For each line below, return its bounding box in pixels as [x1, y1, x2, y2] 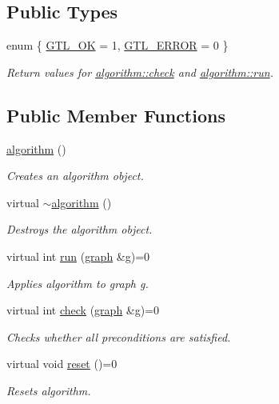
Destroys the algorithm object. [6, 221, 153, 238]
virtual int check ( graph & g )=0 [6, 302, 160, 318]
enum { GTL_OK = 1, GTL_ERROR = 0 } [6, 37, 229, 54]
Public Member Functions [6, 102, 225, 127]
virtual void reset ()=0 [6, 355, 118, 372]
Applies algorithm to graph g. [6, 274, 149, 291]
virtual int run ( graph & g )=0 [6, 247, 150, 264]
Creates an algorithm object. [6, 167, 144, 184]
